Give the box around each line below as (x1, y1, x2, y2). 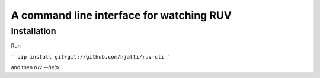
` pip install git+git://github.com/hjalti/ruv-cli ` (11, 53, 171, 60)
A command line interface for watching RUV (11, 9, 232, 22)
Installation (11, 26, 56, 36)
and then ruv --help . (11, 64, 60, 71)
